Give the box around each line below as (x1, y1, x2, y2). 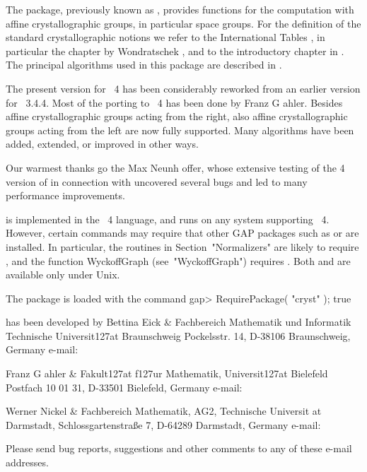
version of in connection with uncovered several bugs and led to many (6, 174, 308, 189)
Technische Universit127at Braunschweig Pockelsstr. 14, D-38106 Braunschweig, (6, 328, 351, 343)
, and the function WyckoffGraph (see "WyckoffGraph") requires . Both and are (6, 253, 351, 268)
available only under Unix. (6, 267, 120, 282)
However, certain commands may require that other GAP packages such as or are (6, 225, 359, 240)
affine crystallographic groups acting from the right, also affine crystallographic (6, 109, 348, 124)
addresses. (6, 455, 49, 470)
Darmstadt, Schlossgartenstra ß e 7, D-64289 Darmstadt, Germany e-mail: (6, 417, 321, 432)
